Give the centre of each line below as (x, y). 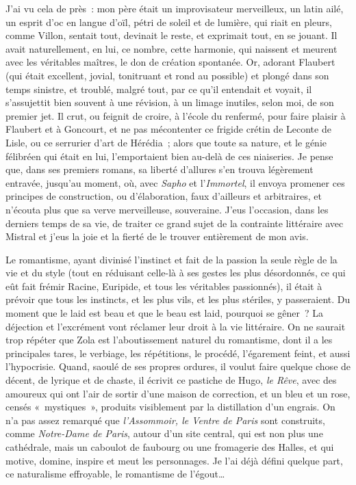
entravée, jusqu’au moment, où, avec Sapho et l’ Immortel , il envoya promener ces (175, 182)
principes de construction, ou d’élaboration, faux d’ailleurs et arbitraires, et (164, 196)
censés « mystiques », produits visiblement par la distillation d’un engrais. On (170, 407)
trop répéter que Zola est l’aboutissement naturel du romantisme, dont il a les (169, 340)
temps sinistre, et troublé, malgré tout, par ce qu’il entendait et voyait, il (159, 89)
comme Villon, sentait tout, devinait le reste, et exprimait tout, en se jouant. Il (171, 35)
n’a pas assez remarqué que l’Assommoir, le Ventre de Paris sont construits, (165, 420)
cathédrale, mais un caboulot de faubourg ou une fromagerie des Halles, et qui (170, 447)
